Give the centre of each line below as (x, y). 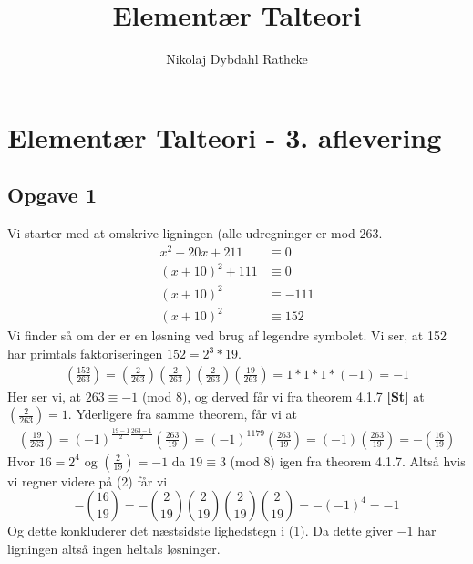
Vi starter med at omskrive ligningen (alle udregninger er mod (181, 233)
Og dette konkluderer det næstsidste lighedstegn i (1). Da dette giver (200, 531)
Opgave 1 (52, 195)
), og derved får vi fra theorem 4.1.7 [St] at (303, 396)
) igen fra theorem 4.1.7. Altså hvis (368, 460)
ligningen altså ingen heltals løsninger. (114, 548)
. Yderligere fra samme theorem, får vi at (182, 414)
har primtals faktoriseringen (85, 353)
